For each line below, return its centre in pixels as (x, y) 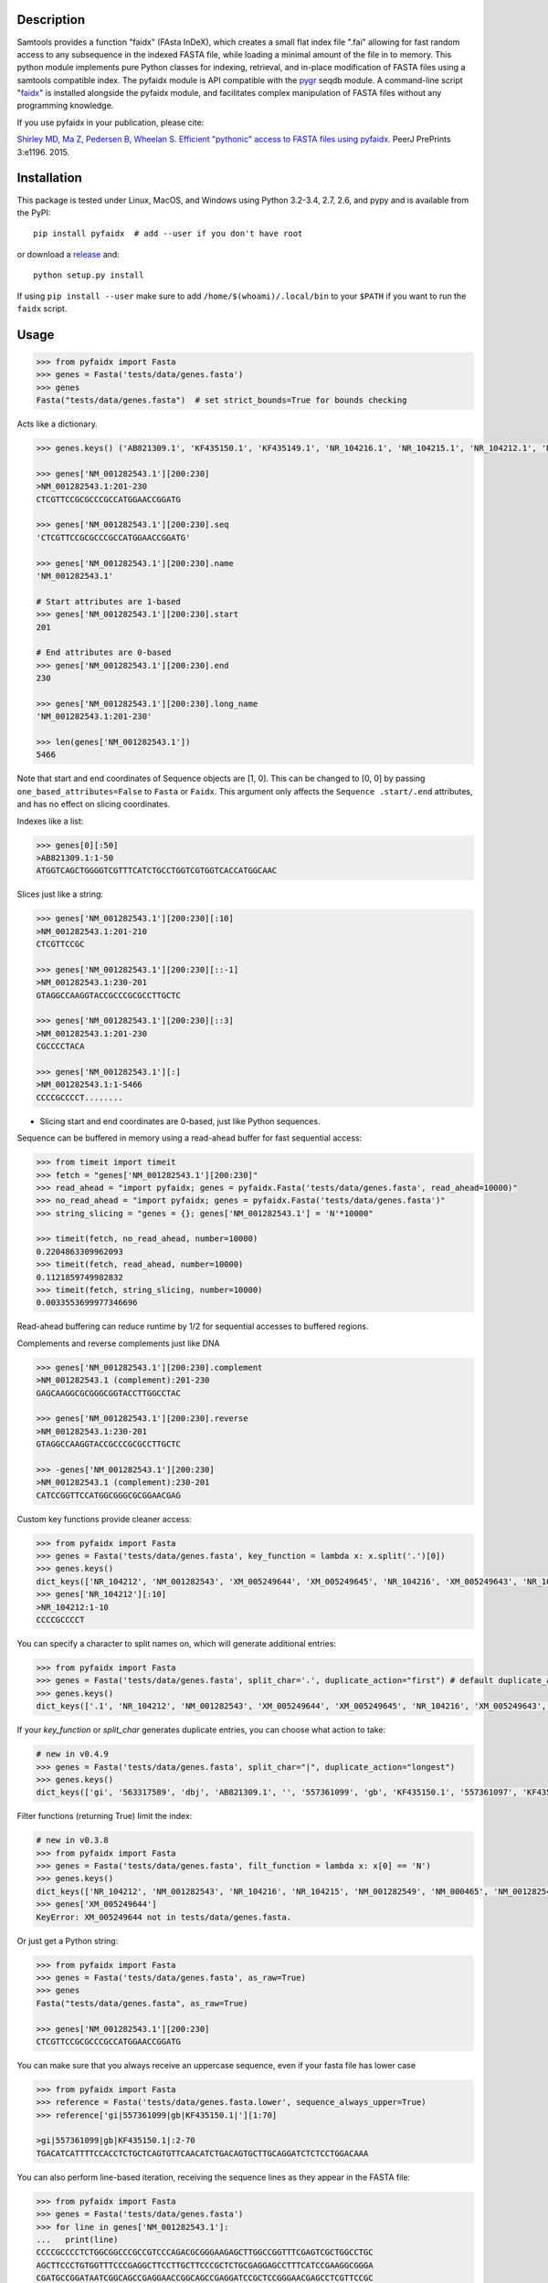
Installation (49, 178)
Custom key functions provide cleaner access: (104, 1519)
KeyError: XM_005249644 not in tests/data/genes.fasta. (164, 1917)
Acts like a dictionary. (57, 424)
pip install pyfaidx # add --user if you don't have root (168, 234)
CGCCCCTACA (60, 1047)
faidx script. (42, 308)
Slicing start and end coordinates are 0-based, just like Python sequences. (180, 1121)
